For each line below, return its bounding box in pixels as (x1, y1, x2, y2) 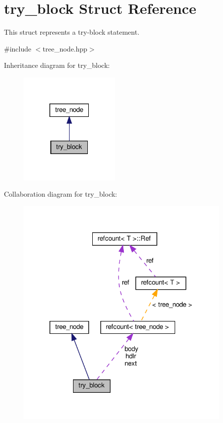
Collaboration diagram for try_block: (4, 189, 117, 199)
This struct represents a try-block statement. (4, 27, 140, 37)
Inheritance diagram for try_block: (4, 60, 110, 70)
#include (4, 43, 32, 53)
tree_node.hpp (42, 43, 87, 53)
